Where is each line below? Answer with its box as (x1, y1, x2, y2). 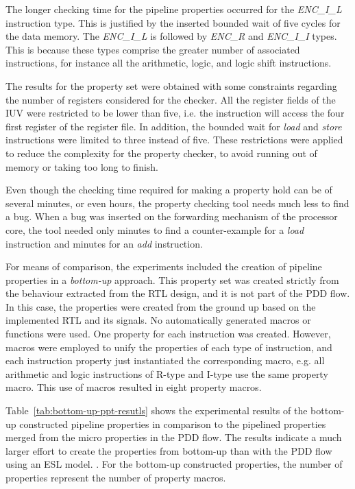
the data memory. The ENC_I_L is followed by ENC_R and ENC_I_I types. (5, 29, 337, 43)
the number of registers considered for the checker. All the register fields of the (5, 92, 336, 106)
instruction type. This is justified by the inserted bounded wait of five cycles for (5, 15, 341, 29)
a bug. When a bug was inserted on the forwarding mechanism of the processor (5, 209, 338, 224)
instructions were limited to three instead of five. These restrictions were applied (5, 132, 343, 147)
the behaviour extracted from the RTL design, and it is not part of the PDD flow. (5, 286, 350, 300)
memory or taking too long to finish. (5, 159, 159, 174)
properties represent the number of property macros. (5, 470, 226, 484)
